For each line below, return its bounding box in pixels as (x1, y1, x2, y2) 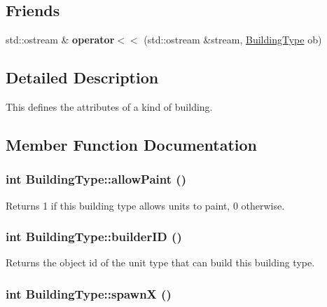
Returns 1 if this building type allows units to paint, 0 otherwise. (6, 198, 285, 212)
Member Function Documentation (6, 133, 258, 155)
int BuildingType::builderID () (6, 228, 182, 245)
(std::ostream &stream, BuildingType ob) (144, 32, 322, 47)
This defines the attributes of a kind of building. (6, 100, 213, 114)
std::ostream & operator (6, 32, 115, 47)
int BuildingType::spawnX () (6, 285, 172, 302)
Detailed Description (6, 67, 159, 88)
